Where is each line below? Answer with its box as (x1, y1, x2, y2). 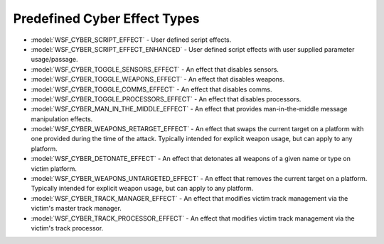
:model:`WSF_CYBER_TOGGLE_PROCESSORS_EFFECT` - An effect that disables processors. (31, 94, 302, 103)
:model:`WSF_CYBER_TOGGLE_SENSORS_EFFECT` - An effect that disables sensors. (31, 65, 279, 74)
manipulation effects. (31, 114, 93, 123)
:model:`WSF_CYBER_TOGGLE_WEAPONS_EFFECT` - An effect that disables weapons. (31, 75, 285, 84)
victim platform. (31, 164, 78, 173)
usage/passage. (31, 55, 78, 64)
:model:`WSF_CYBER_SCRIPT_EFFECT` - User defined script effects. (31, 35, 232, 44)
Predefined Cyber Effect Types (13, 11, 200, 26)
